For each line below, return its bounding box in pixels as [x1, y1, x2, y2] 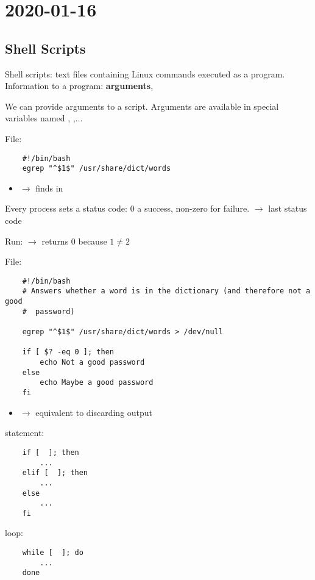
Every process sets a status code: [5, 202, 127, 215]
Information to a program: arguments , [5, 79, 154, 92]
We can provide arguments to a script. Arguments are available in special [5, 99, 279, 112]
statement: [5, 426, 44, 439]
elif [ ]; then [22, 468, 88, 478]
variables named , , [5, 112, 76, 124]
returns [41, 234, 69, 247]
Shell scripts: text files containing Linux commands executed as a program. [5, 67, 285, 80]
